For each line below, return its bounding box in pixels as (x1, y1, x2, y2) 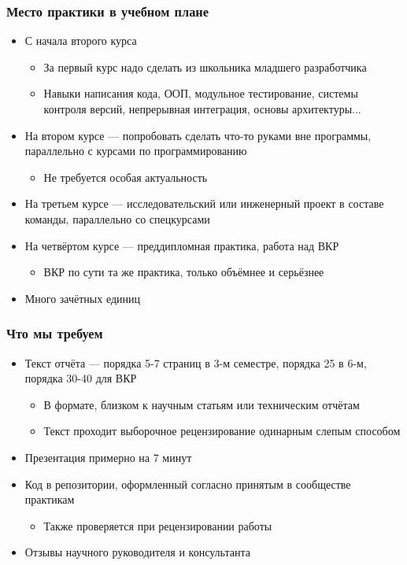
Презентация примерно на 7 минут (24, 449, 192, 465)
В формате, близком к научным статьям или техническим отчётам (43, 396, 360, 412)
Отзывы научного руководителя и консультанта (24, 544, 250, 560)
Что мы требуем (6, 323, 103, 343)
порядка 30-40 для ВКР (24, 370, 137, 386)
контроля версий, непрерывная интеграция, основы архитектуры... (43, 101, 361, 116)
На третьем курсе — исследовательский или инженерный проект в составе (24, 195, 384, 212)
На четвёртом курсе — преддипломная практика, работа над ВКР (24, 237, 339, 253)
